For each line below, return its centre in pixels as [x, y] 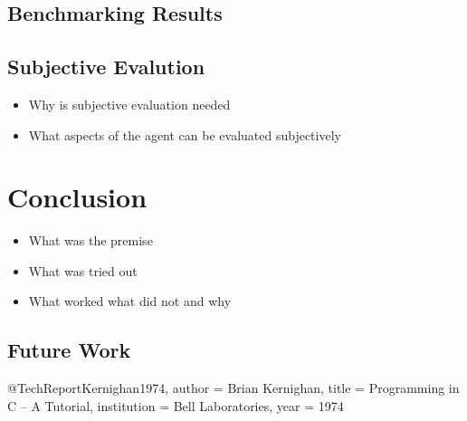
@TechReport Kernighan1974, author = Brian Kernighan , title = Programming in [233, 388]
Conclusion [77, 197]
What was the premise [91, 240]
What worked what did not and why [130, 301]
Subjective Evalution [106, 67]
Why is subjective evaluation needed [129, 104]
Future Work [69, 350]
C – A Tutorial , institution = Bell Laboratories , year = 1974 [176, 405]
